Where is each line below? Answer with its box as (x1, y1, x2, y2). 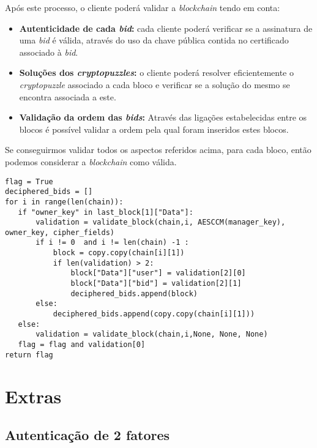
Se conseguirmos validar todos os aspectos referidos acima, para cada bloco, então (5, 143, 311, 156)
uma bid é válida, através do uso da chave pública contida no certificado (19, 34, 289, 47)
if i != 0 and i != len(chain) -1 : (35, 238, 189, 247)
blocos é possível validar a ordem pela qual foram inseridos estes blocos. (19, 122, 289, 135)
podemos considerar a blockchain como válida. (5, 155, 177, 168)
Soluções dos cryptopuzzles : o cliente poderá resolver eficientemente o (19, 66, 294, 79)
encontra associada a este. (19, 90, 116, 103)
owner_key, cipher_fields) (5, 228, 114, 237)
